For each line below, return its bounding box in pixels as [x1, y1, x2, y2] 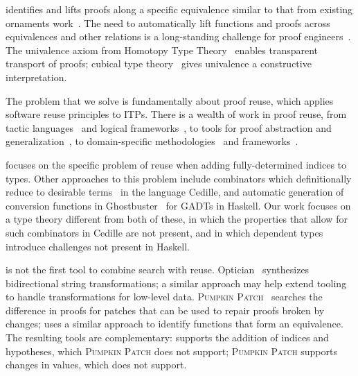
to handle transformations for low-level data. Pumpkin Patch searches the [6, 289, 323, 304]
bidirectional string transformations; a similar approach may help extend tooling [6, 275, 347, 290]
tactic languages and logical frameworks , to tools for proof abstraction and [6, 120, 332, 135]
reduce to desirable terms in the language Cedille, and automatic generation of [6, 185, 344, 199]
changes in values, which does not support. [6, 357, 187, 372]
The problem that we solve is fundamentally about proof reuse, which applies [6, 93, 334, 108]
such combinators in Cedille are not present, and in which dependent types [6, 225, 323, 239]
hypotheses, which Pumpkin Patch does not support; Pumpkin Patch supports [6, 343, 337, 358]
